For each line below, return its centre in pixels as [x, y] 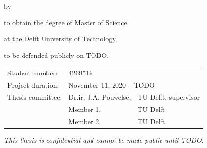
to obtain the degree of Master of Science [66, 22]
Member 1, [85, 109]
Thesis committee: [35, 97]
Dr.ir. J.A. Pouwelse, [100, 97]
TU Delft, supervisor [169, 97]
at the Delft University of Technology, [61, 39]
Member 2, [85, 121]
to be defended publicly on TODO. [57, 55]
